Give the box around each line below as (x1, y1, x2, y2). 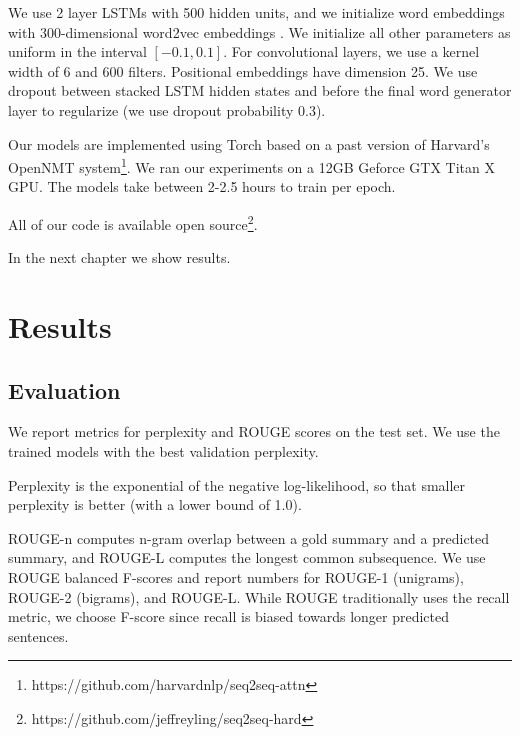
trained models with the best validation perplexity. (8, 441, 319, 462)
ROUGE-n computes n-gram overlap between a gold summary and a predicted (8, 527, 490, 548)
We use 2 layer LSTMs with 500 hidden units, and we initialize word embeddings (8, 2, 505, 22)
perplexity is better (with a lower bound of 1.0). (8, 494, 302, 515)
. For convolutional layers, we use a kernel (223, 41, 480, 62)
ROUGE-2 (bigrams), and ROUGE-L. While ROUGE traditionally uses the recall (8, 586, 510, 607)
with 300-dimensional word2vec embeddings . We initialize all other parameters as (8, 21, 511, 42)
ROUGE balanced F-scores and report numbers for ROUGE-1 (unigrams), (8, 566, 464, 587)
